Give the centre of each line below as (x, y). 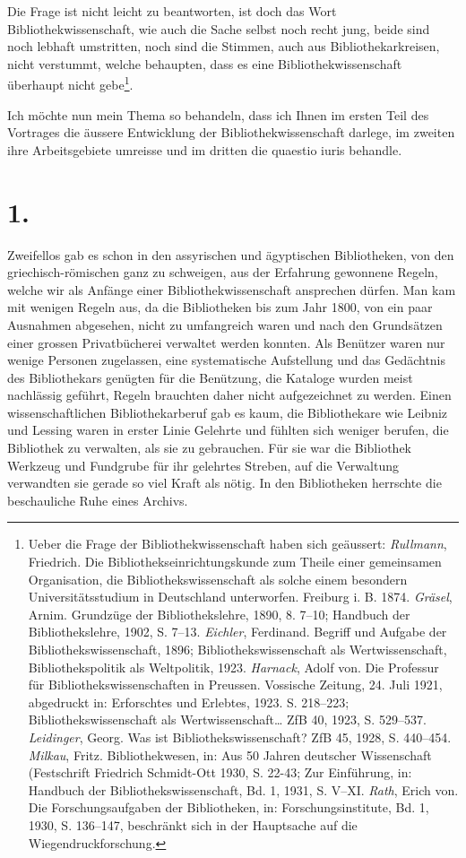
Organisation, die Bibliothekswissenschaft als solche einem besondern (218, 579)
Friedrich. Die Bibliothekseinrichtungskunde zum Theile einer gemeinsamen (235, 562)
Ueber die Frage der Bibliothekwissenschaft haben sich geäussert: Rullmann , (237, 544)
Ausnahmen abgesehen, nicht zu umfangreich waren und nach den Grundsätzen (225, 324)
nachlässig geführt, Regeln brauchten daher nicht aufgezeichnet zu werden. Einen (229, 395)
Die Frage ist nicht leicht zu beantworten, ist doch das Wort (172, 11)
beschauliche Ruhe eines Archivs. (98, 500)
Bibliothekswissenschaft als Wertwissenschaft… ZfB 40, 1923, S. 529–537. (227, 719)
